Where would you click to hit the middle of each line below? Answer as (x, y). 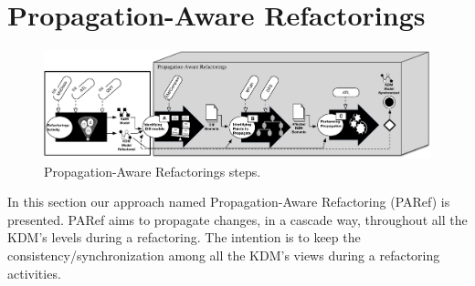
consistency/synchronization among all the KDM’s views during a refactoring (224, 255)
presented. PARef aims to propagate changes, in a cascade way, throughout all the (237, 219)
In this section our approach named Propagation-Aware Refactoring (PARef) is (229, 202)
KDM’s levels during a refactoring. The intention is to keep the (184, 237)
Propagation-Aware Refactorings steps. (153, 171)
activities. (34, 273)
